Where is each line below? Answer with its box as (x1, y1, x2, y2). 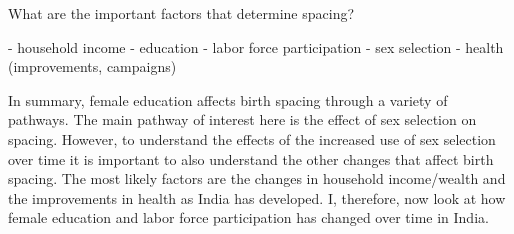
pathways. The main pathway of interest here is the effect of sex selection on (8, 109, 477, 130)
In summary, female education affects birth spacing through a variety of (8, 89, 448, 110)
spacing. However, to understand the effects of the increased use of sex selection (8, 128, 496, 149)
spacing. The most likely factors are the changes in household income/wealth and (8, 168, 506, 189)
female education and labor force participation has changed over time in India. (8, 207, 489, 228)
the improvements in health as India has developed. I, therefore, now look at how (8, 187, 506, 208)
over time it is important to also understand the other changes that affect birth (8, 148, 494, 169)
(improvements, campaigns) (8, 56, 177, 77)
